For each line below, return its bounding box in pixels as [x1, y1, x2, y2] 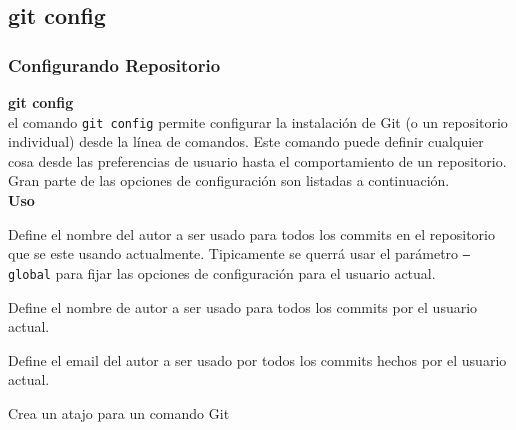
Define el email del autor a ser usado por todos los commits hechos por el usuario [8, 349, 507, 370]
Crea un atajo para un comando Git [8, 402, 230, 423]
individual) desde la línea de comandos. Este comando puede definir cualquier [8, 131, 484, 152]
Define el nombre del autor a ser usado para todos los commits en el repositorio [8, 223, 495, 244]
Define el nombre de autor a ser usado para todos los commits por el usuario [8, 296, 478, 317]
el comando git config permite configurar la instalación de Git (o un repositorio [8, 111, 508, 132]
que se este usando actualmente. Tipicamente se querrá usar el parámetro [8, 243, 459, 264]
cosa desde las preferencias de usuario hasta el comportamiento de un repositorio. [8, 150, 507, 171]
